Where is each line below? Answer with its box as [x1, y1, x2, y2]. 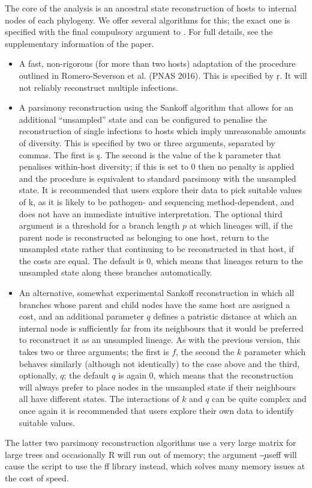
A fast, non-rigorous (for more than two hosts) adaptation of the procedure [19, 57, 296, 70]
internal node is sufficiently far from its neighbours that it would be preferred [19, 321, 304, 334]
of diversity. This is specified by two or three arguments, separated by [19, 136, 275, 149]
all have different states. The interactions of [19, 392, 179, 405]
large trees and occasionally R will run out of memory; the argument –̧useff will [5, 448, 297, 460]
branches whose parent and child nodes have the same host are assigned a [19, 298, 290, 310]
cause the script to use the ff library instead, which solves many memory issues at [5, 460, 305, 472]
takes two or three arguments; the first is [19, 345, 169, 358]
